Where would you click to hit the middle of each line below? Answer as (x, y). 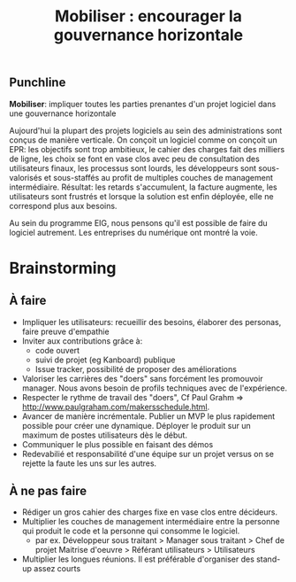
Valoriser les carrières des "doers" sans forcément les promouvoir (142, 378)
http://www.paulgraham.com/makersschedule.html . (116, 407)
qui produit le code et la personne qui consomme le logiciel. (131, 531)
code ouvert (57, 350)
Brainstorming (63, 268)
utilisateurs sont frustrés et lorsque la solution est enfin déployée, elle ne (141, 196)
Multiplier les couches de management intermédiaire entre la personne (151, 522)
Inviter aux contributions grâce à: (82, 341)
